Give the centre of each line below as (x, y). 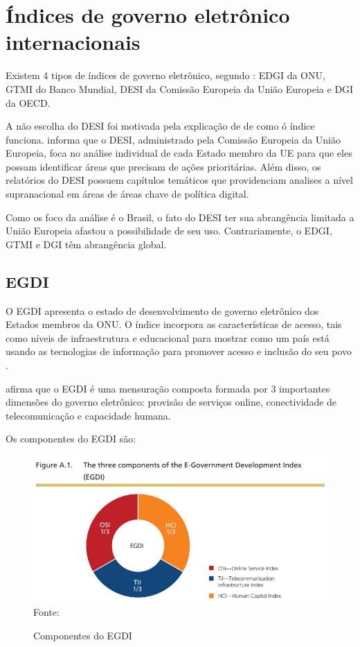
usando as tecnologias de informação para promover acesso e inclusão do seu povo (179, 351)
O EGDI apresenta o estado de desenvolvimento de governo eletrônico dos (162, 310)
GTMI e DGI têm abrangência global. (86, 244)
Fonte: (46, 612)
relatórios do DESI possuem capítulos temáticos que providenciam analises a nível (179, 180)
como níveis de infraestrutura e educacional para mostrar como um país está (168, 337)
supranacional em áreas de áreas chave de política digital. (127, 194)
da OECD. (28, 102)
